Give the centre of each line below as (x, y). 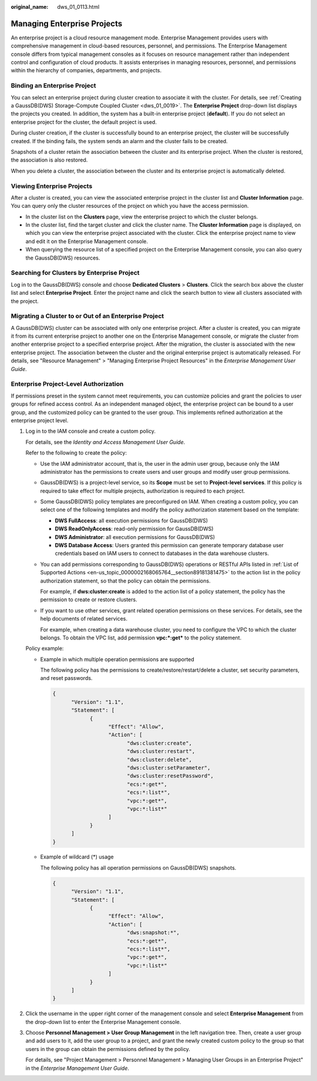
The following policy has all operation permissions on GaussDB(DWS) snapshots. (138, 868)
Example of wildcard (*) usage (77, 857)
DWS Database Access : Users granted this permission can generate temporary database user (169, 545)
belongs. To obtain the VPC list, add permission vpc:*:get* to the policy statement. (141, 638)
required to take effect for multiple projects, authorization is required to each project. (143, 491)
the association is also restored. (49, 160)
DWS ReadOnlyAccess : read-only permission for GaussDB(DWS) (134, 529)
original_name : (30, 7)
